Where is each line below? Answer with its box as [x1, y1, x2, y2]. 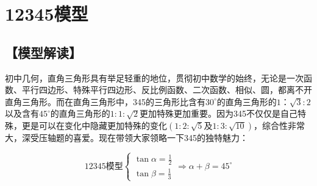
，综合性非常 [253, 119, 305, 131]
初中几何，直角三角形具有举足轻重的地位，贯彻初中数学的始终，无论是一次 [5, 71, 304, 84]
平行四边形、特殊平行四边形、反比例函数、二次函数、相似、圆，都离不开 [21, 83, 312, 96]
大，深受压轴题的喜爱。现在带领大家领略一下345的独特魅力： [5, 131, 248, 143]
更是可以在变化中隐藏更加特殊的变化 [21, 119, 167, 131]
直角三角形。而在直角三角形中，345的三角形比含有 [5, 95, 205, 108]
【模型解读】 [5, 43, 82, 61]
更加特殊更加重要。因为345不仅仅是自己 [140, 107, 298, 120]
